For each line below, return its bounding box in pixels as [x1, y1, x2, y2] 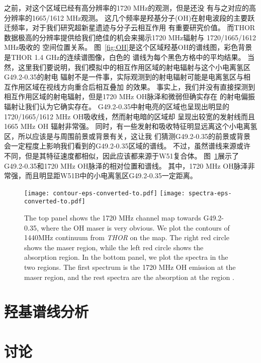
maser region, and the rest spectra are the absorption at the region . [24, 271, 234, 282]
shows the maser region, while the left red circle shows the [24, 242, 204, 252]
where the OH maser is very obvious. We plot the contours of [41, 222, 230, 233]
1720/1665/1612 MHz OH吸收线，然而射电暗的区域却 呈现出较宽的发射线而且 [4, 111, 255, 121]
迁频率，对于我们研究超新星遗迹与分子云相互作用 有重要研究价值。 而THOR [4, 22, 255, 33]
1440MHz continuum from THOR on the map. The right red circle [24, 232, 229, 243]
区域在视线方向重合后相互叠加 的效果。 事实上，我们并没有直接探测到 [25, 81, 255, 92]
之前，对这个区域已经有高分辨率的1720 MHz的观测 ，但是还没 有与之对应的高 [4, 3, 256, 13]
